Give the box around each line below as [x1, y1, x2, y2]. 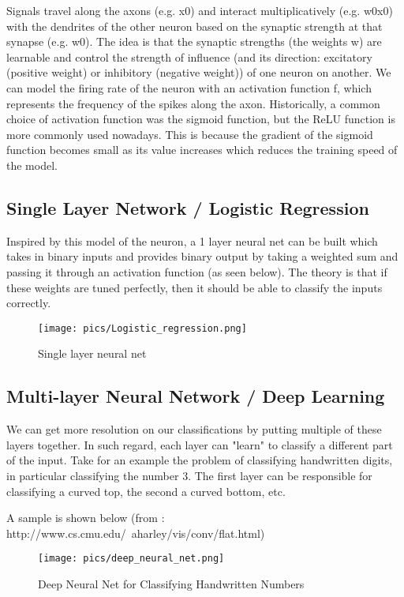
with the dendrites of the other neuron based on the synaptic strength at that [6, 17, 383, 34]
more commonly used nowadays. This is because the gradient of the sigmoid [6, 126, 373, 142]
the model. [6, 156, 58, 173]
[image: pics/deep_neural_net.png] [38, 553, 225, 565]
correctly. [6, 295, 51, 311]
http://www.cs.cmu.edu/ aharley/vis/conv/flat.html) [6, 524, 265, 541]
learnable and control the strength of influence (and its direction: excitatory [6, 48, 372, 65]
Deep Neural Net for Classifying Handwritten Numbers [38, 575, 305, 591]
